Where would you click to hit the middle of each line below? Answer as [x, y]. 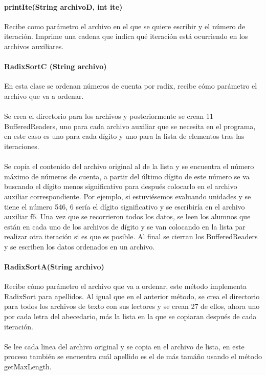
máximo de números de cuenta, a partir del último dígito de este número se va [127, 176]
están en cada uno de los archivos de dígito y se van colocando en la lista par [125, 226]
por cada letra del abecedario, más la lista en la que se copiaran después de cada [130, 316]
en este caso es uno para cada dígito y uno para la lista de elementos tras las [124, 136]
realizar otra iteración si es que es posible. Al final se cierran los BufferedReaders [131, 236]
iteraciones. [22, 146]
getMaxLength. [28, 367]
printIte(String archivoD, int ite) [63, 6]
